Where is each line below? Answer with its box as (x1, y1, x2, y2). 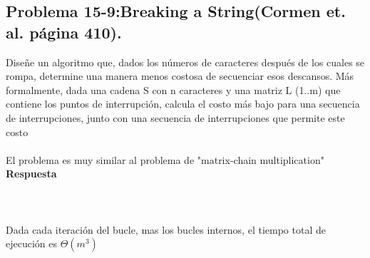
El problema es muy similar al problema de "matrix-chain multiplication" (6, 152, 324, 167)
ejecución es (6, 236, 58, 251)
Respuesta (6, 166, 57, 181)
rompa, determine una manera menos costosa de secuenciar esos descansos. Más (6, 68, 354, 83)
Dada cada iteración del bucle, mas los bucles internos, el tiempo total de (6, 222, 326, 237)
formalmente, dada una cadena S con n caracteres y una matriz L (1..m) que (6, 82, 341, 97)
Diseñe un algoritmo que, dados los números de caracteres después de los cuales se (6, 54, 365, 69)
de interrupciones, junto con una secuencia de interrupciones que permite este (6, 110, 345, 125)
